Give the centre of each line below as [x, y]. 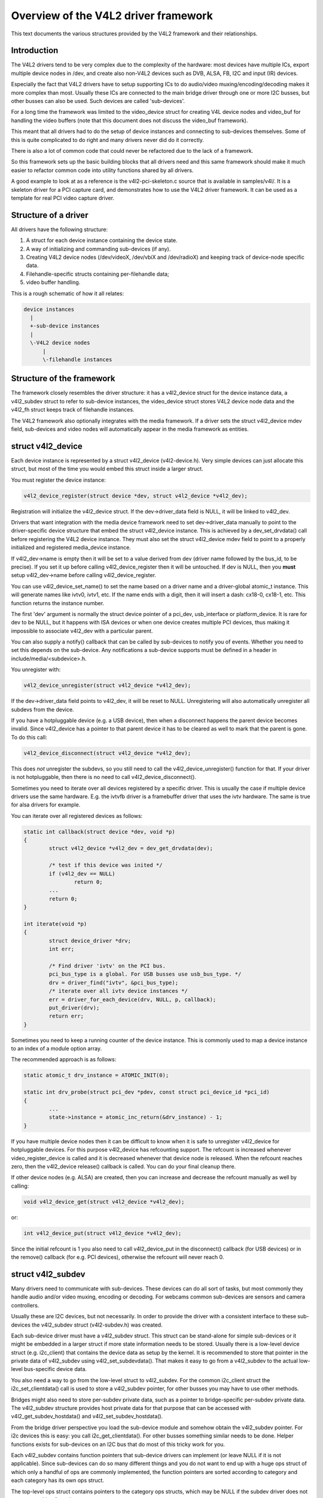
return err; [66, 1016]
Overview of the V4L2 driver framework [112, 16]
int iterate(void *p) [55, 924]
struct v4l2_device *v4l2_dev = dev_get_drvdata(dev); [131, 848]
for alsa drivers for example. [46, 805]
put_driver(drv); [74, 1008]
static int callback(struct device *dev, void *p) [100, 832]
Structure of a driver [50, 215]
